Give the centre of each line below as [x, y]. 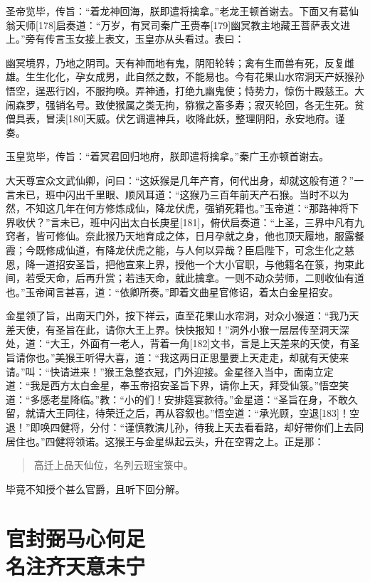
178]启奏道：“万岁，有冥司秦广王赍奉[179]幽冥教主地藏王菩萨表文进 [194, 25]
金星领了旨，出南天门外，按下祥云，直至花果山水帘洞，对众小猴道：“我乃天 [183, 316]
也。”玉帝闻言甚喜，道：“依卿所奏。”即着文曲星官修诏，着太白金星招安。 [172, 291]
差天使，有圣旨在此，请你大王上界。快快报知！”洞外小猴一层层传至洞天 [173, 329]
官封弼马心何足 [76, 538]
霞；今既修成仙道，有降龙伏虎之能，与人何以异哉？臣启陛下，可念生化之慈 [180, 249]
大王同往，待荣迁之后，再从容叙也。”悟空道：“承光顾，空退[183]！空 [202, 413]
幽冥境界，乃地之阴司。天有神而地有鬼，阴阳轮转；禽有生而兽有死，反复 [175, 62]
